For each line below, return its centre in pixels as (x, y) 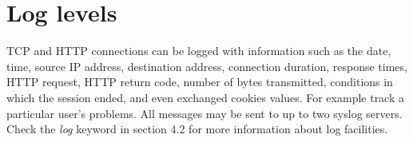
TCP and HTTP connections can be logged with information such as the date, (199, 51)
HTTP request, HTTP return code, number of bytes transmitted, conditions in (200, 82)
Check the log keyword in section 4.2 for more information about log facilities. (197, 129)
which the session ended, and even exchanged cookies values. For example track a (205, 97)
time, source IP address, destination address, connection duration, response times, (207, 66)
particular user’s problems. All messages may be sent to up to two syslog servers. (205, 113)
